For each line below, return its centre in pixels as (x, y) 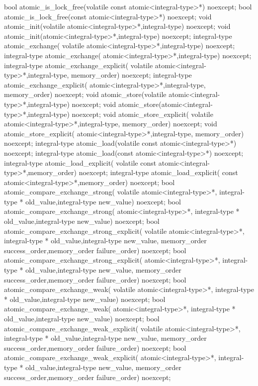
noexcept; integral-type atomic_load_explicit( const (158, 172)
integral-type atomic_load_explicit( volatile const (80, 162)
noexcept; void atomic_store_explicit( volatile (142, 114)
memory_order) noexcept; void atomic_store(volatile (85, 94)
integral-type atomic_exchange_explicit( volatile (79, 65)
